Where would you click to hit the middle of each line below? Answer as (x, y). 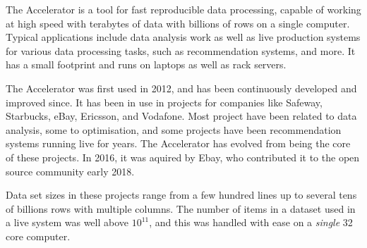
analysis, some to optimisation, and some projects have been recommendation (174, 129)
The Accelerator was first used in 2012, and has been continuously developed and (181, 88)
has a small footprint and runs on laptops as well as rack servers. (146, 64)
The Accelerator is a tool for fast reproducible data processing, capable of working (183, 9)
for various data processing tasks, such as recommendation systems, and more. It (181, 50)
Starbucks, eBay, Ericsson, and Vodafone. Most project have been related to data (181, 116)
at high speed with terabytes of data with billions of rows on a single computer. (178, 23)
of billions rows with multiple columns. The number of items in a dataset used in (181, 208)
